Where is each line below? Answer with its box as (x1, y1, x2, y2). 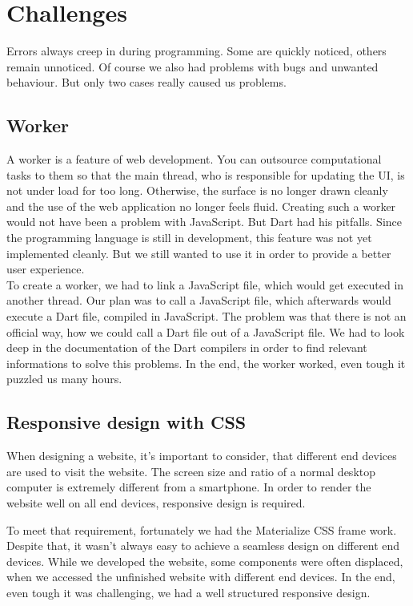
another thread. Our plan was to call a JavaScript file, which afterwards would (6, 292, 391, 309)
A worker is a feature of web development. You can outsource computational (6, 151, 382, 168)
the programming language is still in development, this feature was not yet (6, 229, 372, 246)
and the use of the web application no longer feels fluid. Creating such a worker (6, 197, 396, 214)
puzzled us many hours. (6, 370, 122, 387)
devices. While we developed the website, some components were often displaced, (6, 552, 403, 569)
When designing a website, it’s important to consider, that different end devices (6, 447, 397, 464)
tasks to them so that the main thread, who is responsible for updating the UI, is (6, 166, 405, 183)
